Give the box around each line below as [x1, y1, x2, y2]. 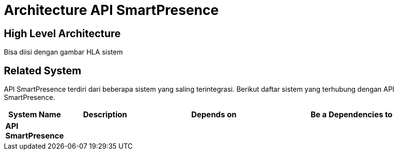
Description [83, 110, 127, 120]
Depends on [191, 110, 237, 120]
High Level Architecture [4, 27, 121, 40]
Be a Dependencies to [310, 110, 393, 120]
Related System [4, 64, 82, 77]
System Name [8, 110, 61, 120]
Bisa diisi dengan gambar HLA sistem [4, 48, 123, 56]
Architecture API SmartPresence [4, 2, 219, 18]
